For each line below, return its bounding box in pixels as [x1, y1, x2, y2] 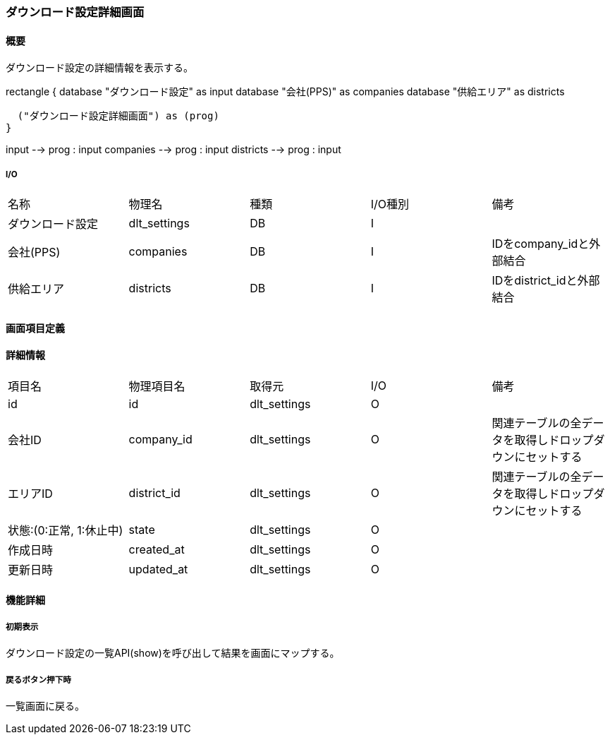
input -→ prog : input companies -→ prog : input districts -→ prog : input [6, 143, 341, 156]
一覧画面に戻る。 [6, 700, 85, 712]
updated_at [128, 561, 188, 576]
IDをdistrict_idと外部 [492, 273, 600, 287]
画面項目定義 [6, 321, 65, 334]
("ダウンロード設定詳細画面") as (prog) [17, 110, 219, 122]
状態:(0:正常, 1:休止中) [8, 523, 123, 537]
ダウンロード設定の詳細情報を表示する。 [6, 61, 193, 74]
